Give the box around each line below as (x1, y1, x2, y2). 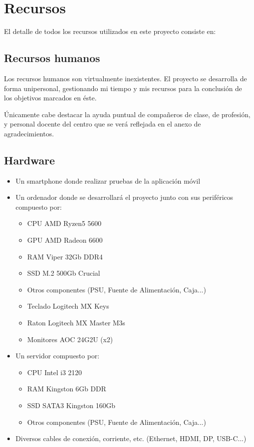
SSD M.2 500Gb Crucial (27, 268, 100, 278)
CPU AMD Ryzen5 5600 (27, 218, 102, 228)
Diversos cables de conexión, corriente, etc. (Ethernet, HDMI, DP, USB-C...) (15, 433, 247, 444)
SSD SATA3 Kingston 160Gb (27, 400, 115, 410)
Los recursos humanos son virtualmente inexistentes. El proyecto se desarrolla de (4, 73, 247, 83)
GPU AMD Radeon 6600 (27, 235, 103, 245)
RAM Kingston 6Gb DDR (27, 383, 107, 394)
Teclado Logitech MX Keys (27, 301, 109, 311)
